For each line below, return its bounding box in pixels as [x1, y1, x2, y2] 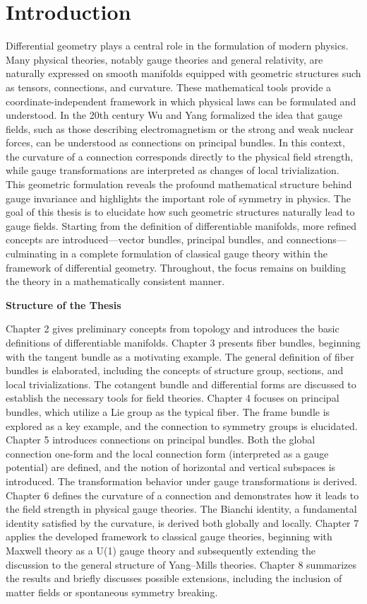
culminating [6, 246, 57, 261]
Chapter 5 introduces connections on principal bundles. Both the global [6, 432, 315, 447]
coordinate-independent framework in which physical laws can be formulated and [6, 93, 356, 108]
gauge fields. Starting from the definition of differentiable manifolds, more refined [6, 218, 357, 233]
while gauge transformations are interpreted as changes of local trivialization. [6, 163, 339, 178]
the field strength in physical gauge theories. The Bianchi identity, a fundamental [6, 501, 357, 516]
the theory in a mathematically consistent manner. [6, 274, 225, 289]
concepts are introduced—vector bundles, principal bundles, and [6, 232, 284, 247]
